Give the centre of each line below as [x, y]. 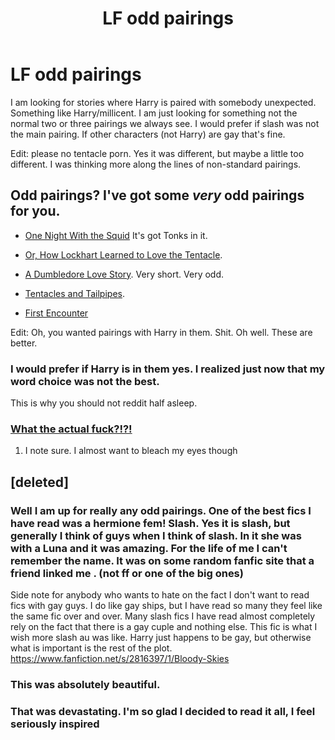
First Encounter [56, 313]
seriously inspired [55, 724]
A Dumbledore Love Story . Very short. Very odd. [124, 274]
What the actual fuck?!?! [71, 429]
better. [24, 343]
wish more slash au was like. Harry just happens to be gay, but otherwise [161, 638]
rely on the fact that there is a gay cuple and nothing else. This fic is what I [164, 627]
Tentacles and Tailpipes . [74, 293]
